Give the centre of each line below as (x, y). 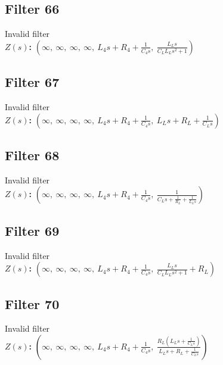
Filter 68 (32, 155)
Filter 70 (32, 303)
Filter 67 (32, 82)
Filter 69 (32, 230)
